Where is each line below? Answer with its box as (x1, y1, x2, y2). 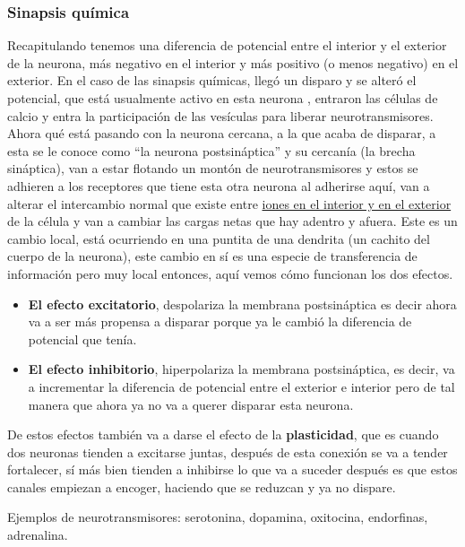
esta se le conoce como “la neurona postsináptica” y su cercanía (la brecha (7, 141, 416, 160)
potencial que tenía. (28, 329, 137, 348)
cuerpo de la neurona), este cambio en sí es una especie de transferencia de (7, 247, 418, 265)
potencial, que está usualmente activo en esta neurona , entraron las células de (7, 89, 438, 107)
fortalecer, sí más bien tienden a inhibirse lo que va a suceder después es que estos (7, 460, 458, 479)
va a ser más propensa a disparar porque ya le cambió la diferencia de (28, 312, 412, 331)
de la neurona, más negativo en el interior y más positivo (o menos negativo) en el (7, 53, 459, 72)
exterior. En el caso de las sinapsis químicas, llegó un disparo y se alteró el (7, 71, 417, 90)
